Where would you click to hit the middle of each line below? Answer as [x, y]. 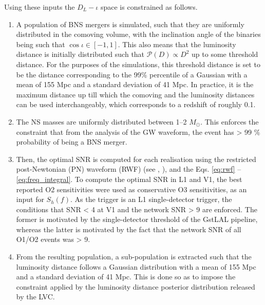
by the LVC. [35, 297]
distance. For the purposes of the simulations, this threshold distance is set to [138, 64]
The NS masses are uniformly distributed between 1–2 [101, 121]
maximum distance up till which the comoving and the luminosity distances [135, 94]
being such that [41, 44]
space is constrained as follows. [149, 7]
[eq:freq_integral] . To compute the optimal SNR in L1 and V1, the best [129, 179]
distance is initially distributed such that [80, 54]
